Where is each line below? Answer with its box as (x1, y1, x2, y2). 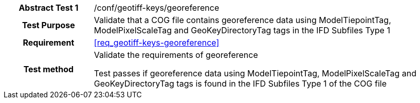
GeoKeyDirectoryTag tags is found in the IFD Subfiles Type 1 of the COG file (94, 78, 387, 89)
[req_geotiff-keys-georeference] (94, 37, 220, 48)
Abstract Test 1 (19, 3, 79, 13)
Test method (23, 64, 74, 74)
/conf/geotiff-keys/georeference (94, 3, 220, 13)
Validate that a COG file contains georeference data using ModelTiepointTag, (94, 15, 391, 25)
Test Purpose (22, 20, 75, 30)
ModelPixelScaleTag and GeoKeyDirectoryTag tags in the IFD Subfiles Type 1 (94, 25, 390, 35)
